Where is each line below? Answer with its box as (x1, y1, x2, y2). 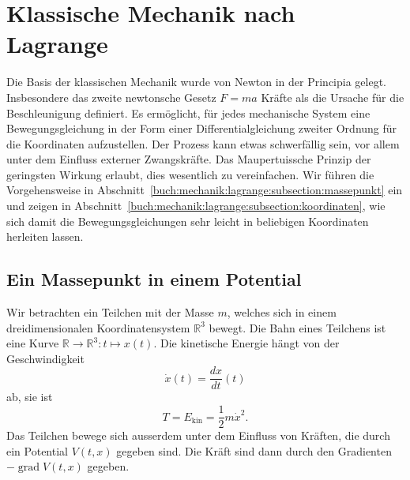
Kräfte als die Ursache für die (261, 88, 404, 105)
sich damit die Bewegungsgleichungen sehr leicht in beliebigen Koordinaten (6, 212, 369, 229)
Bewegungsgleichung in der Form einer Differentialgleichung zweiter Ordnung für (6, 120, 397, 137)
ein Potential (6, 442, 68, 459)
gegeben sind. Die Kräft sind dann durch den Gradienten (116, 442, 392, 459)
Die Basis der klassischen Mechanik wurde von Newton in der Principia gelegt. (6, 73, 386, 90)
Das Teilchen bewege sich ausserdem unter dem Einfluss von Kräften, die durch (6, 427, 390, 444)
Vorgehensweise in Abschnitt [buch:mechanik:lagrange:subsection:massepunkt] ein (6, 182, 403, 198)
